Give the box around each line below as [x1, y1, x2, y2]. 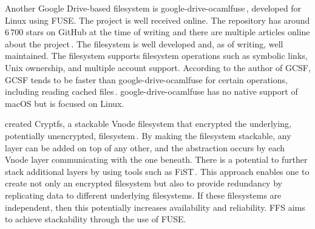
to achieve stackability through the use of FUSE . [5, 213, 186, 225]
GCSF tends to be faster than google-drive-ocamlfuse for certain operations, [5, 73, 288, 86]
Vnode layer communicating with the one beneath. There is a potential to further [5, 153, 308, 166]
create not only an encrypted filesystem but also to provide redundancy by [5, 177, 282, 190]
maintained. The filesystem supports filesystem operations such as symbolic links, [5, 49, 308, 62]
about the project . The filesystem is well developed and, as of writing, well [5, 37, 283, 50]
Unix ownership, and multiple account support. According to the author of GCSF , [5, 61, 311, 73]
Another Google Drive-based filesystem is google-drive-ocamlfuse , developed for [5, 2, 302, 14]
